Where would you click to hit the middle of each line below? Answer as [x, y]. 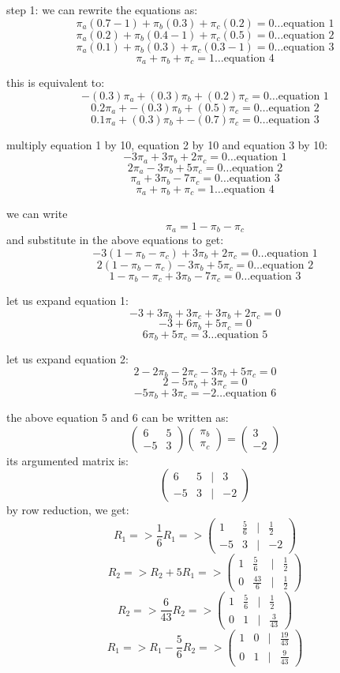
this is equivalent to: [56, 83]
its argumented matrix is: [68, 460]
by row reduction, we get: [68, 510]
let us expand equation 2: [67, 359]
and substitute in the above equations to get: [115, 240]
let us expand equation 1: [67, 301]
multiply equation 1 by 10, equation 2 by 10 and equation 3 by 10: [167, 144]
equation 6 [251, 393]
